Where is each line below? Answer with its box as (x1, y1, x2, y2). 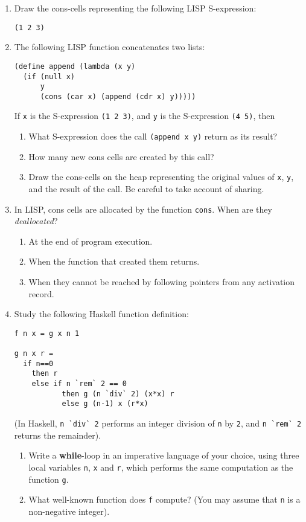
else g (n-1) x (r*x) (62, 399, 148, 408)
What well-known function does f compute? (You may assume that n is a (28, 493, 301, 506)
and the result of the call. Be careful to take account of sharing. (28, 182, 264, 195)
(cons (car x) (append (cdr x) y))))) (40, 92, 196, 101)
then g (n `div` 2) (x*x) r (62, 389, 174, 398)
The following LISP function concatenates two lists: (14, 40, 205, 53)
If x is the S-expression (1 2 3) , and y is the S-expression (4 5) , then (14, 109, 275, 122)
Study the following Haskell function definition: (14, 308, 189, 320)
